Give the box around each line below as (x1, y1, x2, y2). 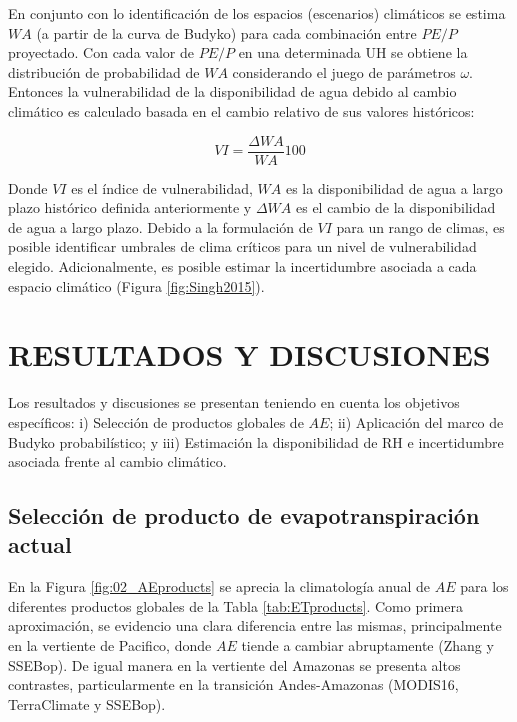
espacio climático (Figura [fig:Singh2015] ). (8, 275, 265, 296)
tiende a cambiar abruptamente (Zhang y (241, 635, 494, 656)
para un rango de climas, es (336, 216, 505, 237)
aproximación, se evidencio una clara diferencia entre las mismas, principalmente (8, 615, 502, 636)
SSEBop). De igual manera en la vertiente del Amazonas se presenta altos (8, 654, 461, 675)
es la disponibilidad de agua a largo (285, 177, 503, 198)
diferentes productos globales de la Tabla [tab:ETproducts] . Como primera (8, 595, 463, 616)
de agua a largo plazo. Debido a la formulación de (8, 216, 313, 237)
